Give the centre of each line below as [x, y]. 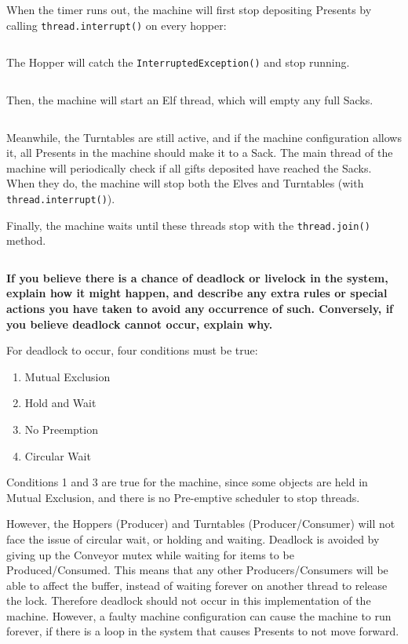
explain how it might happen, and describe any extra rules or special [197, 293]
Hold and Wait [60, 403]
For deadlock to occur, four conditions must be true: [132, 350]
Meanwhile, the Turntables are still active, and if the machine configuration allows [204, 137]
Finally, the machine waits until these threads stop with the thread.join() [188, 225]
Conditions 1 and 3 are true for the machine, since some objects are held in [187, 482]
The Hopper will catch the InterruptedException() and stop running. [178, 62]
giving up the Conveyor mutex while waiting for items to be [150, 554]
